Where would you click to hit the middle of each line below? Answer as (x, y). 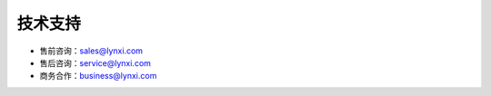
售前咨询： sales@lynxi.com (91, 51)
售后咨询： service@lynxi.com (95, 62)
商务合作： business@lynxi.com (98, 76)
